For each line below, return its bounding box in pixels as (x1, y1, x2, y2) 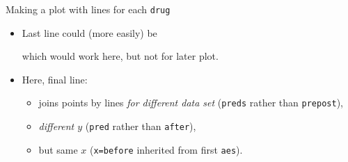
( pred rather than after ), (85, 119, 196, 133)
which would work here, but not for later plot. (22, 49, 219, 63)
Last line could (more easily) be (22, 25, 157, 40)
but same (38, 142, 78, 156)
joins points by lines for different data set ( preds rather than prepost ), (38, 95, 343, 110)
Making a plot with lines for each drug (6, 2, 171, 16)
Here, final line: (22, 72, 88, 86)
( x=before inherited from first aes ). (90, 142, 243, 156)
